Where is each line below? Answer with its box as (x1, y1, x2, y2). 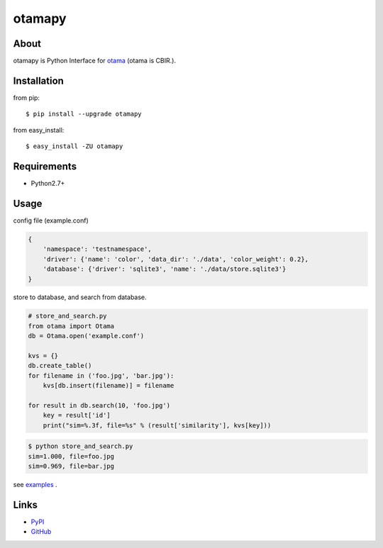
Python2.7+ (30, 179, 65, 188)
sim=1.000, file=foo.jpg (28, 452, 115, 460)
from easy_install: (13, 125, 65, 134)
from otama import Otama (28, 322, 115, 330)
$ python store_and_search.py (28, 442, 133, 450)
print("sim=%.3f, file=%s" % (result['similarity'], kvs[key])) (43, 421, 272, 429)
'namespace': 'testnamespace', (43, 245, 152, 253)
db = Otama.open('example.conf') (28, 332, 145, 340)
